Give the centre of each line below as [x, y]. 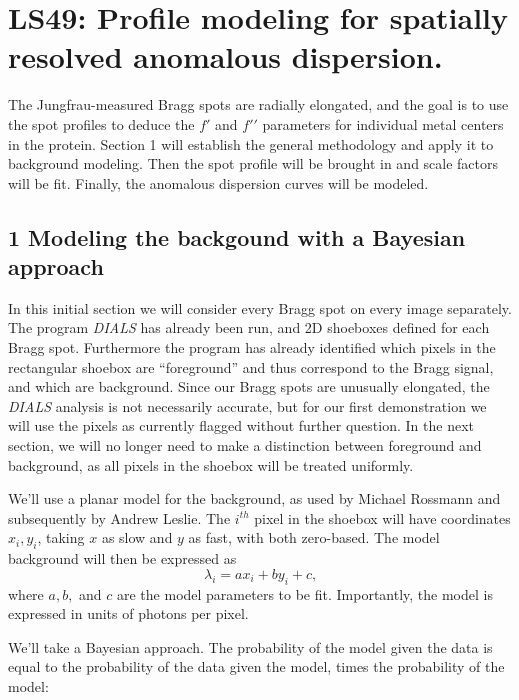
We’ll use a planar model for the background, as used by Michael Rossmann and [254, 498]
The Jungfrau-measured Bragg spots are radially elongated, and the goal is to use [258, 104]
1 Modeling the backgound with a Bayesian [237, 236]
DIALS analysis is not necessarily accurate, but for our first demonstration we [247, 405]
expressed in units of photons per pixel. [128, 613]
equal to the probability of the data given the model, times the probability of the [256, 666]
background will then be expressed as [122, 558]
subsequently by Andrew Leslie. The [119, 517]
